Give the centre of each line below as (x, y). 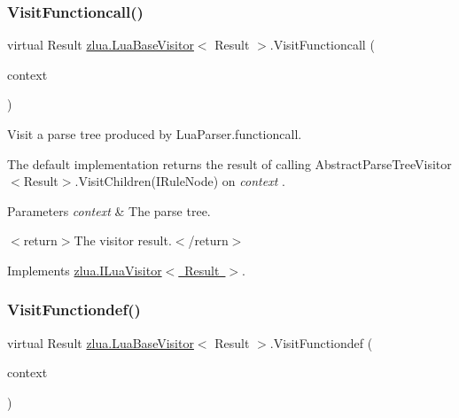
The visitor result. (123, 240)
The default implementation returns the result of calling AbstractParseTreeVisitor (229, 163)
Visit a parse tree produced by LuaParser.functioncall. (155, 134)
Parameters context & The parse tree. (109, 210)
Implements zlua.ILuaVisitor (85, 270)
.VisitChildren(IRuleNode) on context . (180, 181)
